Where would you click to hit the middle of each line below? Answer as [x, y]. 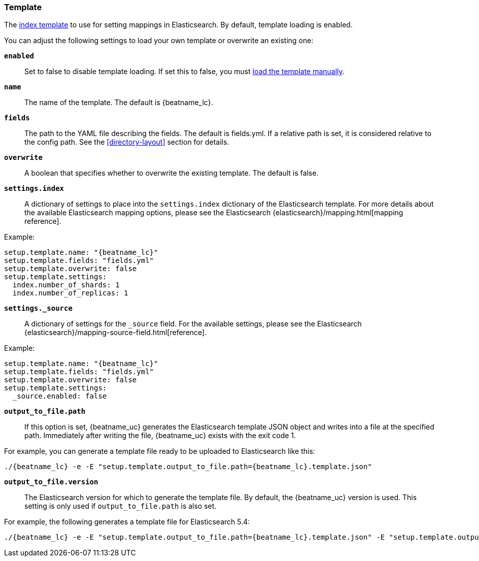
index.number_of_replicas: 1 [70, 293]
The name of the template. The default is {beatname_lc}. [119, 103]
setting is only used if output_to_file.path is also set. [121, 506]
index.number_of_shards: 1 [66, 285]
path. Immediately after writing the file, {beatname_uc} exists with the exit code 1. [160, 436]
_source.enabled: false [60, 396]
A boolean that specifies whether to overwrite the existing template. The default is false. [172, 173]
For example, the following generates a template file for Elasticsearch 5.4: [127, 522]
